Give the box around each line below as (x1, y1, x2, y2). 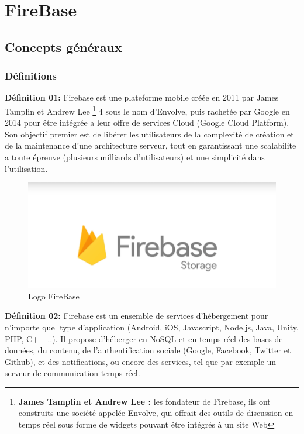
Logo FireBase (28, 290, 80, 302)
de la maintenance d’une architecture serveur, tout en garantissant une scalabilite (5, 139, 296, 151)
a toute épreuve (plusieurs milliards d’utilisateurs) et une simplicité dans (5, 151, 265, 163)
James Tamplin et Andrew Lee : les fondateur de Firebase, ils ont (18, 395, 271, 407)
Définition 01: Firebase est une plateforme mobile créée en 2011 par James (5, 91, 279, 104)
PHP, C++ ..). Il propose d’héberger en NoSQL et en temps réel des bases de (5, 332, 283, 345)
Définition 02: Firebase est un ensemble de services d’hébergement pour (5, 309, 268, 322)
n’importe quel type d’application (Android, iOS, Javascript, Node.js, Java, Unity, (5, 321, 299, 333)
